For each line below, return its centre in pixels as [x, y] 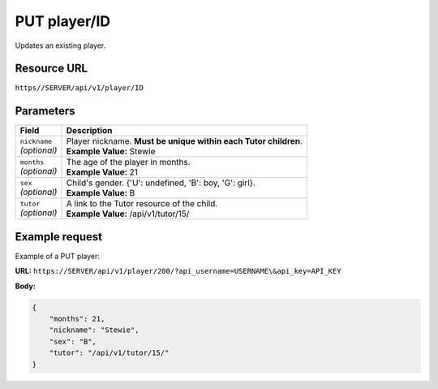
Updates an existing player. [60, 45]
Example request [59, 237]
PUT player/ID [63, 21]
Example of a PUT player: [58, 256]
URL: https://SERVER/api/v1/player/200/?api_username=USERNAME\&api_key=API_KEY [178, 271]
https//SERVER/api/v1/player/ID [79, 88]
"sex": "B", [73, 341]
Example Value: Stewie [111, 152]
